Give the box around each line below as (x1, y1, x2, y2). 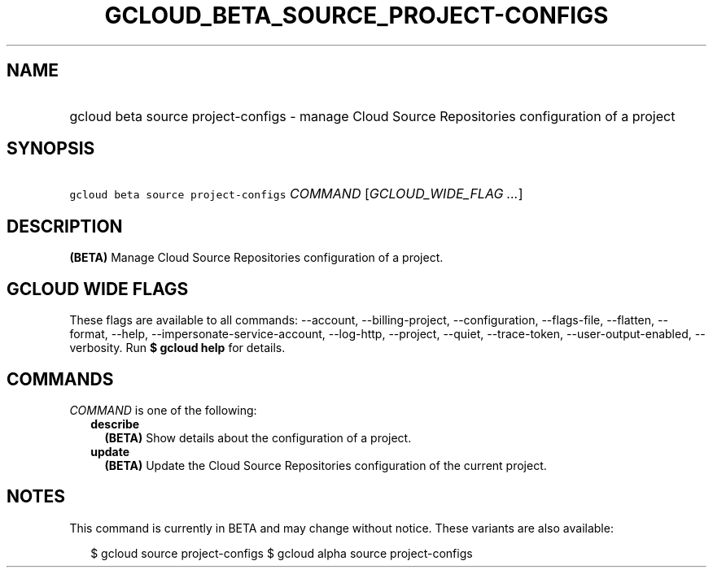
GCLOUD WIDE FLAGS (7, 278, 189, 299)
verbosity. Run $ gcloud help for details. (69, 341, 286, 355)
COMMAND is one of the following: (69, 402, 257, 417)
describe (90, 416, 140, 431)
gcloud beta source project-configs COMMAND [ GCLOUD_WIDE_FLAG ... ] (69, 185, 523, 202)
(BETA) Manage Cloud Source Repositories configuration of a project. (69, 250, 444, 265)
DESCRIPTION (7, 215, 123, 237)
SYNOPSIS (7, 138, 95, 159)
